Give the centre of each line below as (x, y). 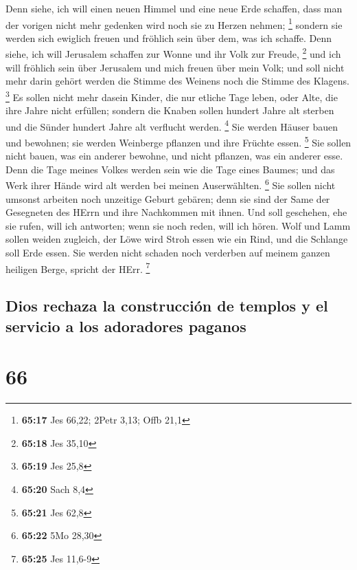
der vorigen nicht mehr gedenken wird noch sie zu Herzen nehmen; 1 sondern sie (174, 23)
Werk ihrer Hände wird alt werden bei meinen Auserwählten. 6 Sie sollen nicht (171, 184)
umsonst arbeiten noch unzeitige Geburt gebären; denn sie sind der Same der (168, 198)
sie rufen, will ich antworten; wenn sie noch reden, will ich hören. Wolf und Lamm (178, 225)
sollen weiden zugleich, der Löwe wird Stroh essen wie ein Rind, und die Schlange (177, 239)
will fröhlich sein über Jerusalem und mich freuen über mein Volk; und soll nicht (175, 67)
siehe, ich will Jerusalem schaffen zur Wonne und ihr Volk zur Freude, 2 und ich (173, 53)
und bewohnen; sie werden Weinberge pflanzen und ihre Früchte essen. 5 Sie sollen (178, 141)
